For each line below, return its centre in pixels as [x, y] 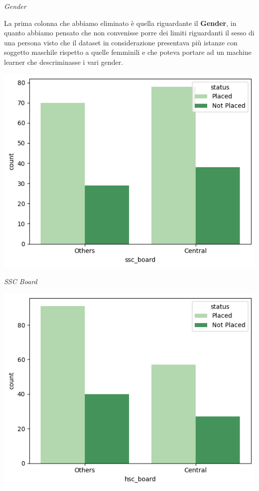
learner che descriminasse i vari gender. [64, 62]
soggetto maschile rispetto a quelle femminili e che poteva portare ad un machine [128, 52]
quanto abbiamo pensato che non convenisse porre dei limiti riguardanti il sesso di [129, 33]
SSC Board [21, 281]
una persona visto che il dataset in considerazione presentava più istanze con [121, 42]
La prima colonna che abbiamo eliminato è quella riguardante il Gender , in [120, 23]
